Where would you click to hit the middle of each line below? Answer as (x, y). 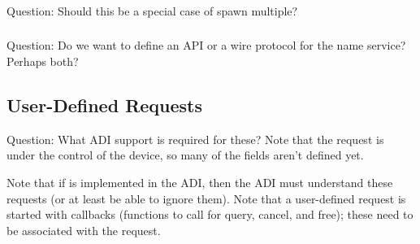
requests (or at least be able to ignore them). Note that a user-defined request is (206, 198)
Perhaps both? (43, 61)
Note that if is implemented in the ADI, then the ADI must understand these (200, 183)
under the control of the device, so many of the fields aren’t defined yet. (185, 155)
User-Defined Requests (105, 105)
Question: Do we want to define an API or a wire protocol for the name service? (206, 45)
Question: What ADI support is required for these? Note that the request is (195, 139)
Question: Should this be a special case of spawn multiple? (152, 10)
